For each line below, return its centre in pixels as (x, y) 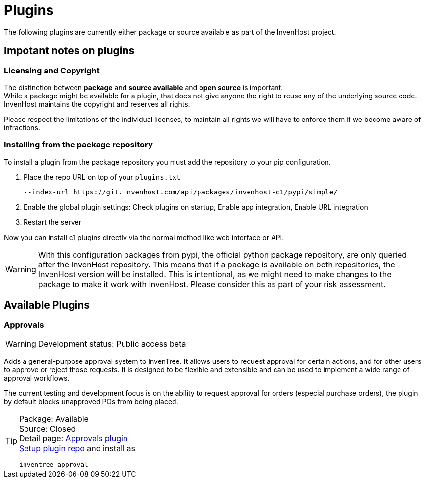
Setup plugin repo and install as (77, 448)
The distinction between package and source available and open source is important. (144, 87)
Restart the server (52, 222)
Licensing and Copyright (52, 70)
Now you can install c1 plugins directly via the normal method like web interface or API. (144, 237)
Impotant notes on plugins (69, 51)
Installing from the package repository (78, 145)
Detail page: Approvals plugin (74, 438)
